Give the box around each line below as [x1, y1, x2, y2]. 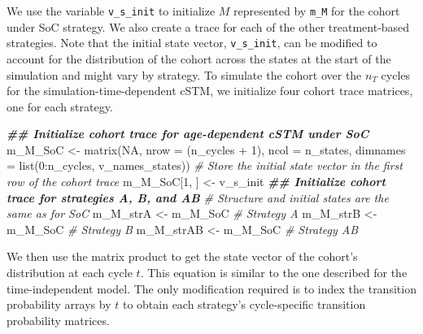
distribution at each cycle [7, 264, 133, 281]
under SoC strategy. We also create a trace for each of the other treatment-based [7, 18, 410, 35]
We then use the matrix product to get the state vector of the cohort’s [7, 248, 358, 265]
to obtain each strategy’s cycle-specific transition [122, 296, 366, 313]
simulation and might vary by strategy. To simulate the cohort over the [7, 66, 362, 83]
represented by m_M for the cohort [233, 2, 400, 19]
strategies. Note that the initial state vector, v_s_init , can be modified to [7, 34, 377, 51]
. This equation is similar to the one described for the [140, 264, 408, 281]
